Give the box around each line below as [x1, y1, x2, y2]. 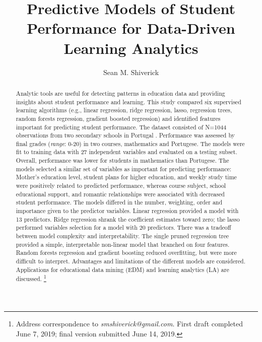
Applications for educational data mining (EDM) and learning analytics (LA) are [16, 265, 229, 273]
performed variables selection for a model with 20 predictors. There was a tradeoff [16, 223, 231, 232]
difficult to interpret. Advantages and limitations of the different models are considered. [16, 257, 246, 265]
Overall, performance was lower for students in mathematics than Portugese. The [16, 156, 229, 165]
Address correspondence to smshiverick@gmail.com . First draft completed [16, 318, 243, 328]
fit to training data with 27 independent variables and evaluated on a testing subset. [16, 148, 237, 156]
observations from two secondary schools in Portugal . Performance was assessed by [16, 131, 235, 140]
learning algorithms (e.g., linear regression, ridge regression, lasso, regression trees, [16, 106, 232, 114]
